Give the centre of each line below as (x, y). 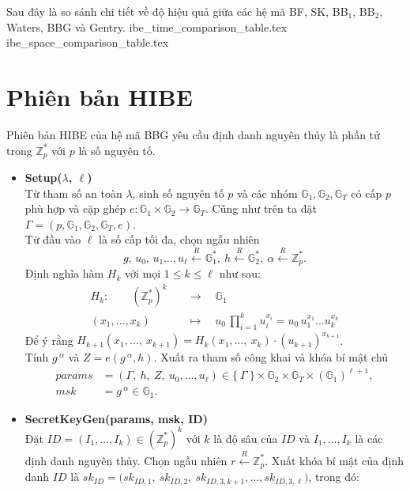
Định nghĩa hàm (64, 273)
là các (369, 438)
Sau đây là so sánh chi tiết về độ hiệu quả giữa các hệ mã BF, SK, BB (177, 11)
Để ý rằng (49, 340)
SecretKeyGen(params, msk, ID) (116, 418)
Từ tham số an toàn (73, 193)
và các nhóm (267, 193)
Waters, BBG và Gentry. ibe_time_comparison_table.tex (147, 26)
